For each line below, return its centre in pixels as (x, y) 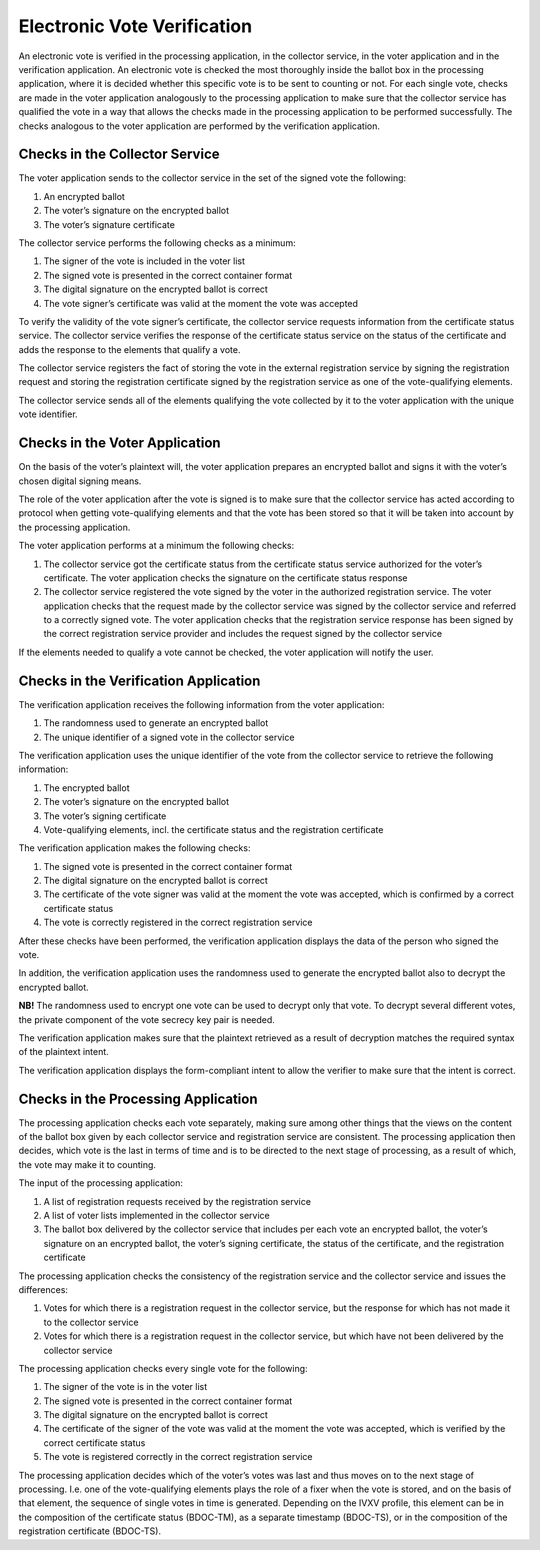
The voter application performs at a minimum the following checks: (156, 546)
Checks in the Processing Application (138, 1098)
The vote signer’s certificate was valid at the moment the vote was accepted (201, 303)
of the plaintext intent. (63, 1052)
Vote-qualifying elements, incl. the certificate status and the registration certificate (213, 829)
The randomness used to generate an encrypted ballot (156, 723)
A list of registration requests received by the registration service (177, 1201)
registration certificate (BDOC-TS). (90, 1531)
